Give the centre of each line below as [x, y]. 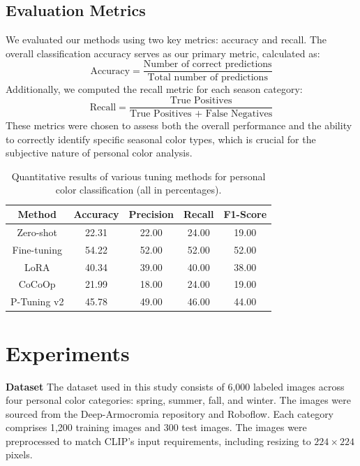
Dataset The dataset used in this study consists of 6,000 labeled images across [175, 386]
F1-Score [245, 214]
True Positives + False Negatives [201, 114]
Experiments [68, 352]
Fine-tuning [37, 249]
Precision [151, 214]
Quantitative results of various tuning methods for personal [138, 176]
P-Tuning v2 [37, 301]
